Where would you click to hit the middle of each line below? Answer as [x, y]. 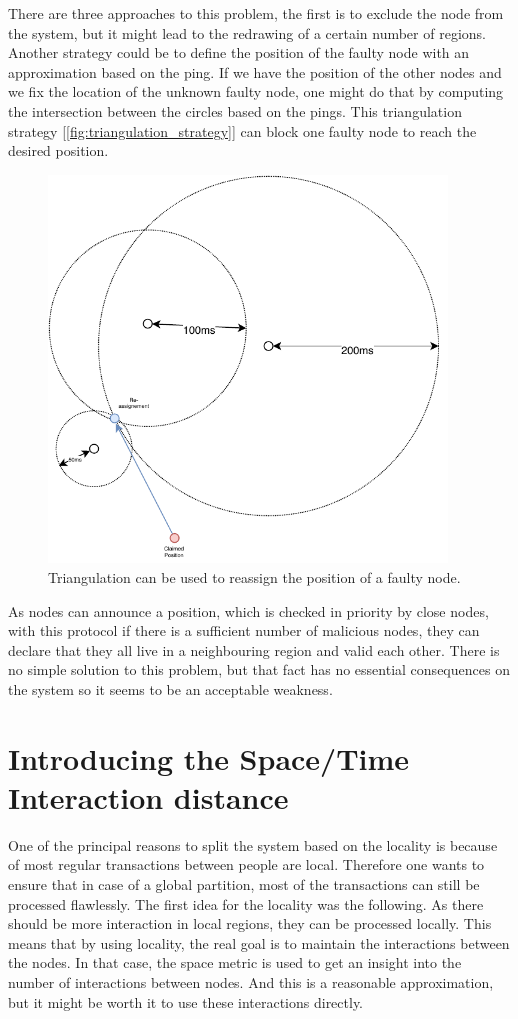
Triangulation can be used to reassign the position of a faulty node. [254, 576]
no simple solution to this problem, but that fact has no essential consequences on [259, 669]
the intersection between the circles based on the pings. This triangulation [235, 110]
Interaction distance [148, 796]
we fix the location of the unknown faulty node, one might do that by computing [256, 91]
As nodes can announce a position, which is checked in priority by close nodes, [248, 610]
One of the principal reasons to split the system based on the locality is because [253, 844]
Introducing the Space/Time [209, 757]
